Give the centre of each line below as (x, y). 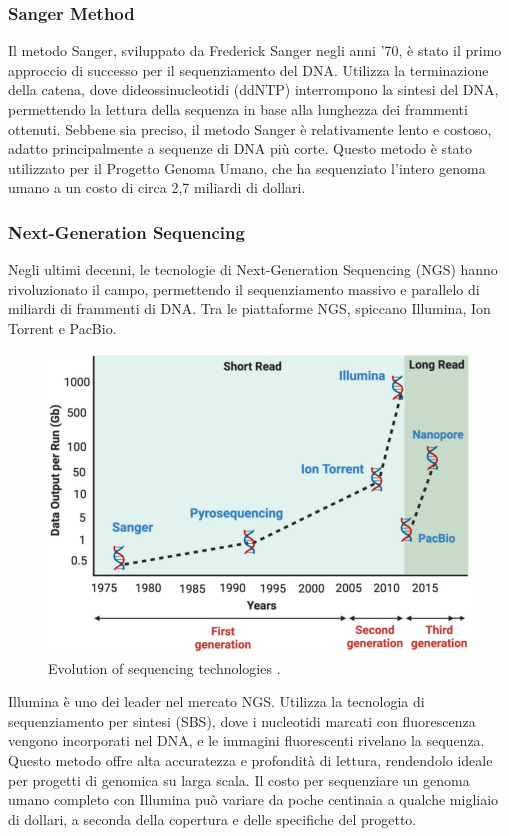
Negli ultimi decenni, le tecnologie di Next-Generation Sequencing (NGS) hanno (253, 269)
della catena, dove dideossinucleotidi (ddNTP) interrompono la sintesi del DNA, (253, 89)
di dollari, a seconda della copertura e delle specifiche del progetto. (212, 818)
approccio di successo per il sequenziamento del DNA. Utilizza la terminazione (248, 69)
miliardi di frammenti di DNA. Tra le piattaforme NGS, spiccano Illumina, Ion (249, 308)
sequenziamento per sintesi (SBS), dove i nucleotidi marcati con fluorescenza (242, 720)
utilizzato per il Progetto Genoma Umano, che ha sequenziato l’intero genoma (247, 167)
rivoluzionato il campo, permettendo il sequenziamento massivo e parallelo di (244, 288)
